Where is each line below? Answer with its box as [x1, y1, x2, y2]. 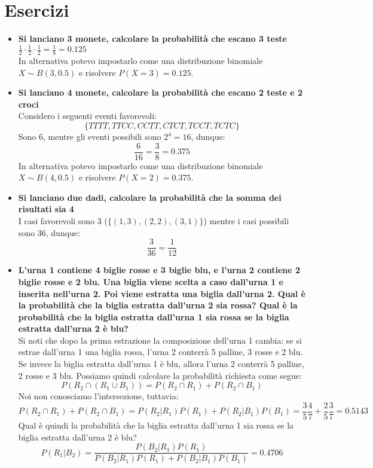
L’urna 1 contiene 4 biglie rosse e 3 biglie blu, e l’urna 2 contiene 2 [18, 264, 301, 276]
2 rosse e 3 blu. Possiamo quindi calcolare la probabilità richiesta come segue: [18, 369, 302, 381]
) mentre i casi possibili [203, 215, 289, 227]
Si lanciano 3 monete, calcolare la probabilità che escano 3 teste [18, 32, 287, 45]
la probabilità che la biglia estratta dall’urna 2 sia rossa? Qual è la [18, 299, 298, 311]
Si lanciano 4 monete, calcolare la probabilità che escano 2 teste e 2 [18, 86, 303, 99]
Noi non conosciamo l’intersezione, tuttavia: [18, 390, 179, 402]
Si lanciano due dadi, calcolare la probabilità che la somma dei [18, 191, 282, 203]
